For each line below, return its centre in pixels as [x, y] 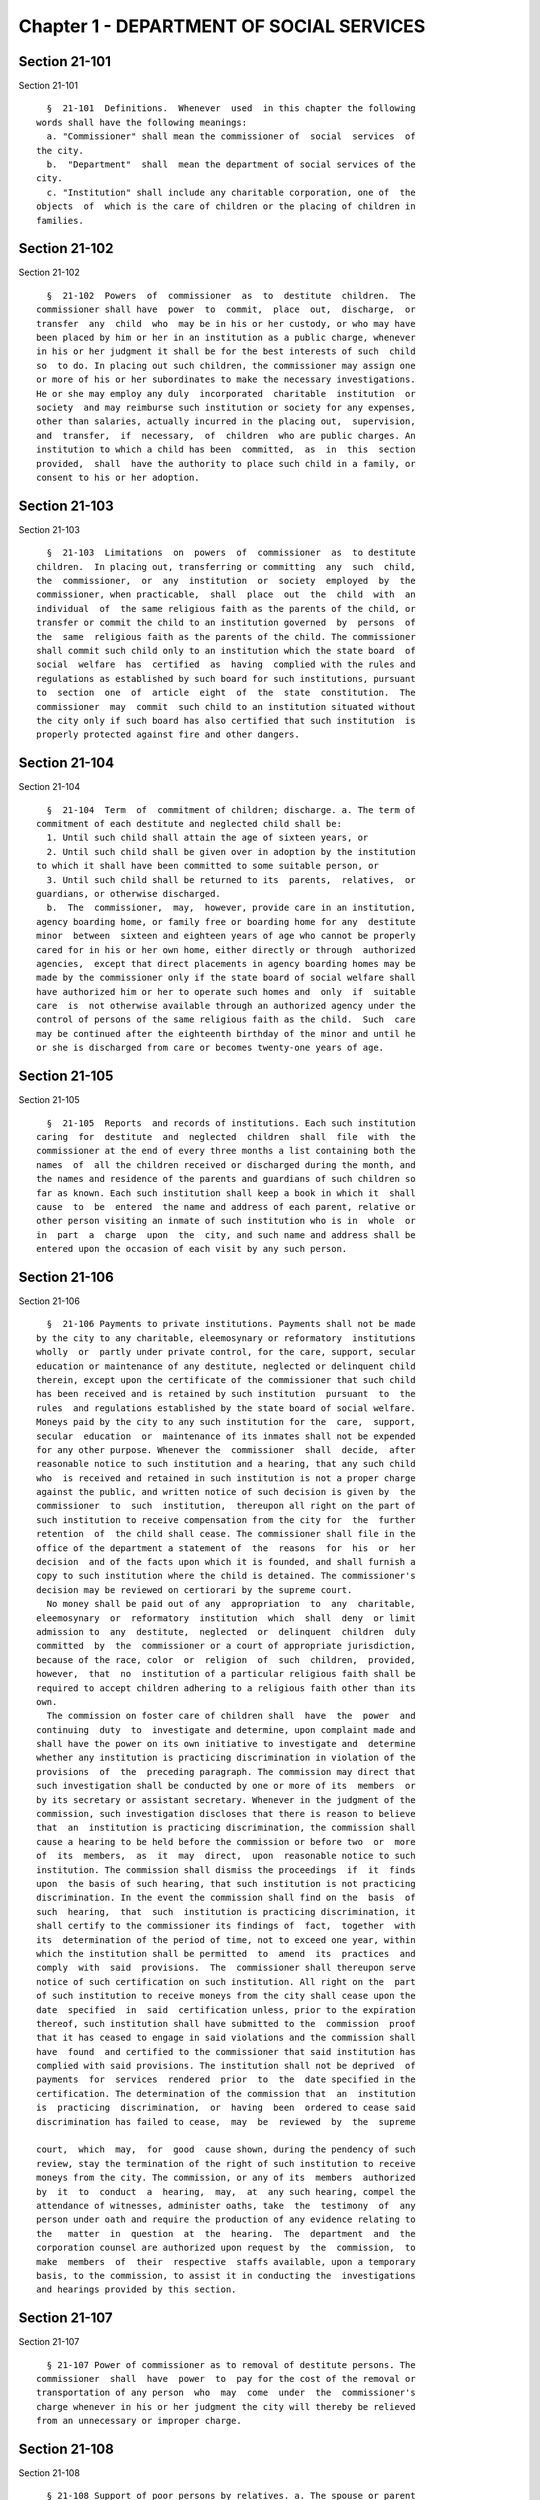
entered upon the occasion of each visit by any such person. [192, 1249]
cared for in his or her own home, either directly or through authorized [226, 949]
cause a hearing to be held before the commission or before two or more [226, 1841]
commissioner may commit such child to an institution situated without [226, 706]
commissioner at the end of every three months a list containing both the [226, 1151]
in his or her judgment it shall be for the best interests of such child [226, 351]
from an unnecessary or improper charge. [139, 2421]
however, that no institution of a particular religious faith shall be [226, 1674]
